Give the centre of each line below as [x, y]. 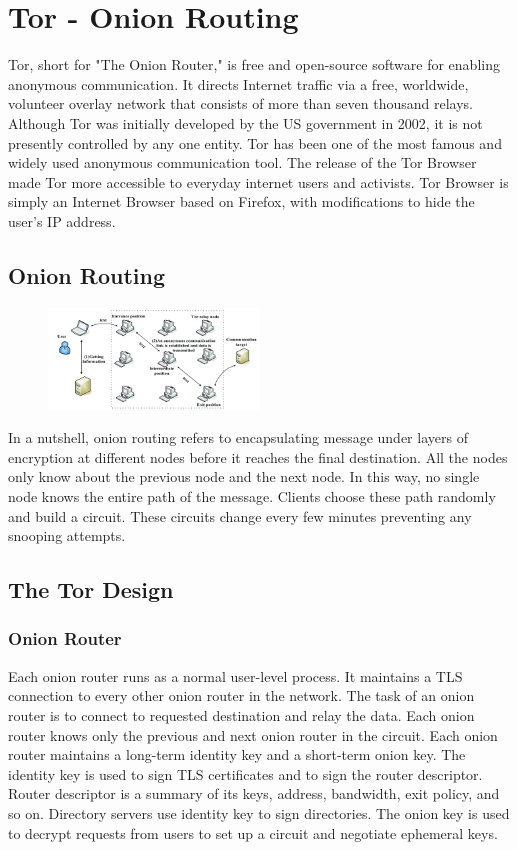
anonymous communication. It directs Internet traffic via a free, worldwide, [238, 83]
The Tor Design [91, 589]
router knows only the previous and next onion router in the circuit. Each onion [253, 734]
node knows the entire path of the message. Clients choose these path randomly [252, 495]
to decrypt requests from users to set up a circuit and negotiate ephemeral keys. [253, 832]
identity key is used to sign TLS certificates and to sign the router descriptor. [245, 773]
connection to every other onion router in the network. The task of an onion [241, 695]
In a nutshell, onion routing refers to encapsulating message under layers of [238, 437]
